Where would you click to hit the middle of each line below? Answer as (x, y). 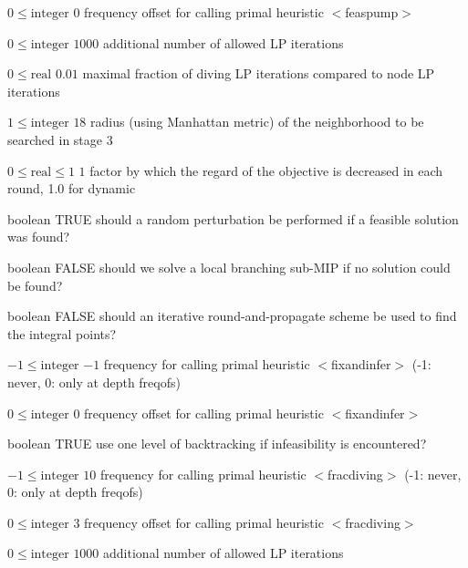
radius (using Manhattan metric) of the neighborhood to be (257, 122)
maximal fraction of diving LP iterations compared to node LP (259, 73)
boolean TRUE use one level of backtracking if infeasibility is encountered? (217, 444)
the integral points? (62, 333)
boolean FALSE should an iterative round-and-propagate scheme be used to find (232, 316)
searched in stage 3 (60, 139)
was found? (39, 237)
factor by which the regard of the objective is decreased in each (266, 170)
